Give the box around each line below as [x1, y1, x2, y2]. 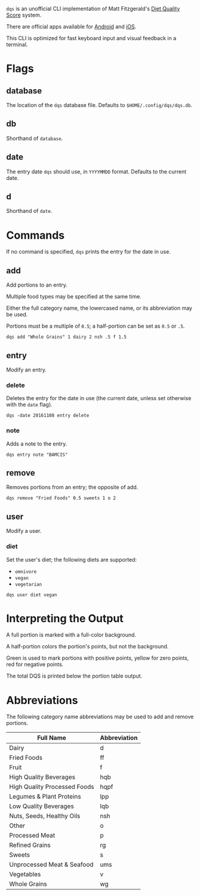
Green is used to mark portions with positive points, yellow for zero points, [6, 654, 189, 662]
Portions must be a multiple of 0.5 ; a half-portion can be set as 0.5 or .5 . [6, 322, 185, 330]
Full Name [36, 734, 67, 742]
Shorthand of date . [6, 208, 53, 215]
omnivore [14, 568, 37, 575]
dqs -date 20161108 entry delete [6, 413, 90, 419]
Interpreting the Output [6, 611, 124, 625]
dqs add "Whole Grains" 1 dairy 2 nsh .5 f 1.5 [6, 334, 127, 340]
